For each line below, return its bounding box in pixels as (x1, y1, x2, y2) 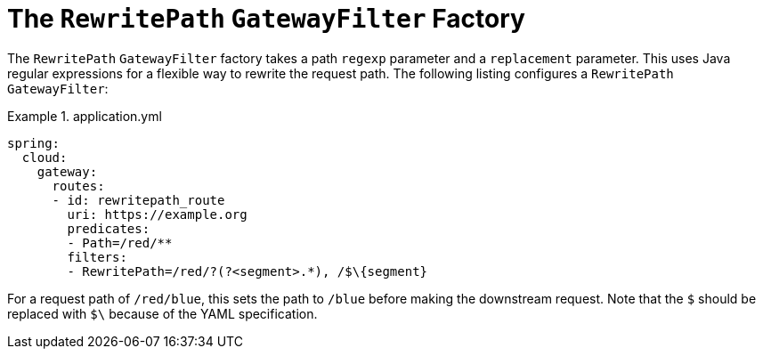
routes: (52, 178, 105, 193)
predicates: (67, 221, 150, 236)
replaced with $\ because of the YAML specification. (7, 305, 318, 321)
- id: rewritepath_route (52, 192, 225, 207)
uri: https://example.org (67, 206, 248, 222)
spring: (7, 135, 61, 150)
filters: (67, 249, 127, 264)
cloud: (21, 150, 68, 165)
